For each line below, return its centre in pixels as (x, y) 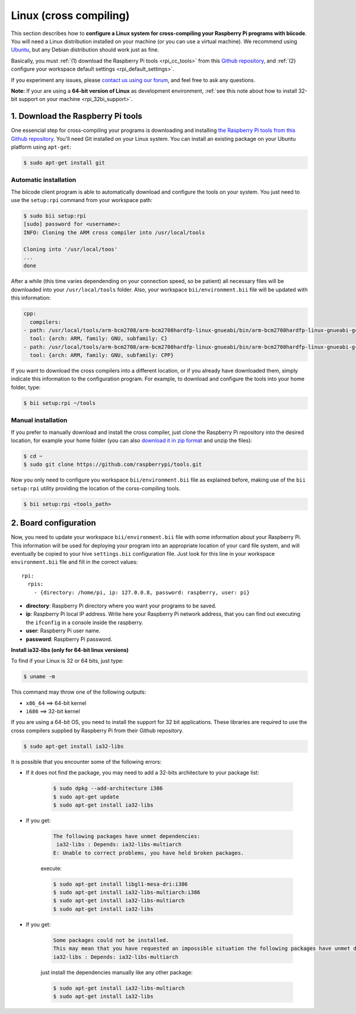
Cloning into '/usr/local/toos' (71, 249)
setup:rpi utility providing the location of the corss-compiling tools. (96, 488)
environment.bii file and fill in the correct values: (74, 562)
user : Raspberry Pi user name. (63, 631)
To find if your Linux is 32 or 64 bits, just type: (67, 661)
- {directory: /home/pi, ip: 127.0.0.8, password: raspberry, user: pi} (142, 592)
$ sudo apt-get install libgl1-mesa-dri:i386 (120, 884)
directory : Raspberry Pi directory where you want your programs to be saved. (121, 606)
